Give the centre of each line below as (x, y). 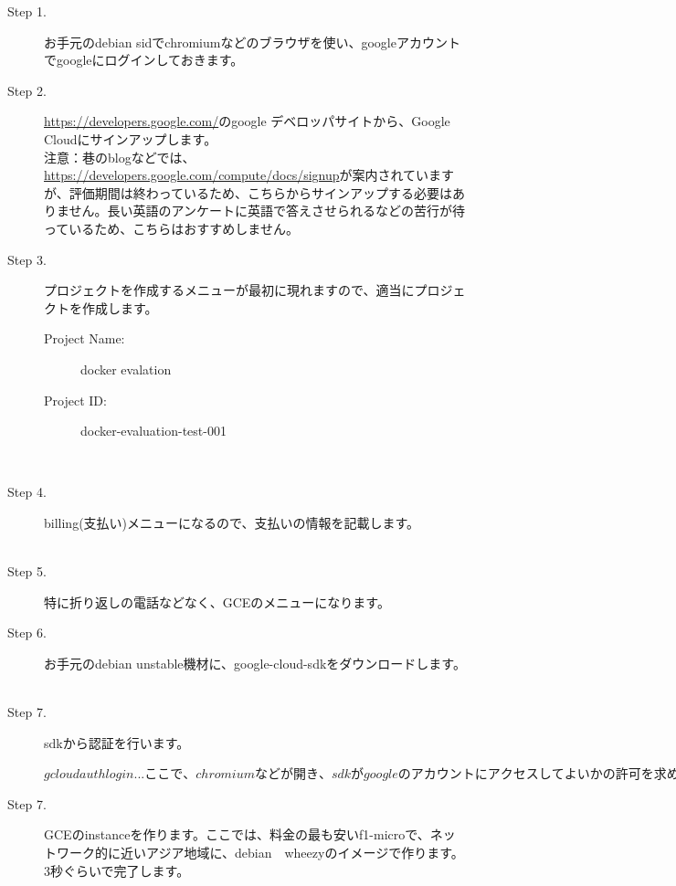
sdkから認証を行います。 (117, 742)
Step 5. (27, 571)
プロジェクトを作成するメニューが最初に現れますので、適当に (229, 290)
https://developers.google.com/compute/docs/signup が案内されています (249, 175)
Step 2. (27, 90)
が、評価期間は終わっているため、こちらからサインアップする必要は (248, 192)
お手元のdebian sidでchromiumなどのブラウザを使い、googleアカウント (252, 42)
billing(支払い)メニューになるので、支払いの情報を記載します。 (232, 522)
